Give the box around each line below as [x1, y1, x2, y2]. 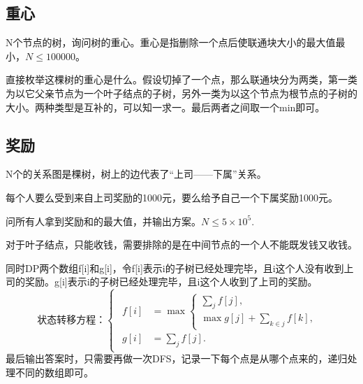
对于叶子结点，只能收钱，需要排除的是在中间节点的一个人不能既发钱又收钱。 [6, 237, 357, 252]
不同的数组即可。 [15, 365, 94, 380]
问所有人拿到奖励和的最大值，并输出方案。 [6, 213, 201, 228]
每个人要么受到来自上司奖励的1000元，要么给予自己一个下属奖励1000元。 [6, 190, 338, 204]
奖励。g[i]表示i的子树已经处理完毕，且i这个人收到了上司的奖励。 [24, 274, 318, 289]
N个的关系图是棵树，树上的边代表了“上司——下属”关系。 [6, 166, 267, 181]
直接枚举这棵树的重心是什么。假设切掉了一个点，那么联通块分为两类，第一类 [6, 72, 357, 87]
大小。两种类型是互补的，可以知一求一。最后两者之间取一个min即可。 [6, 99, 325, 114]
